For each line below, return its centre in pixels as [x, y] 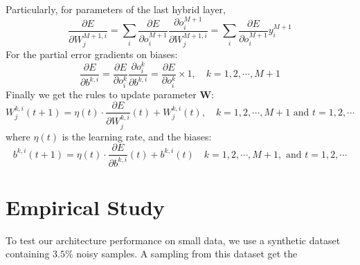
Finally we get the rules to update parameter [101, 94]
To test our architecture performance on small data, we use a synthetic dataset [173, 240]
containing [28, 254]
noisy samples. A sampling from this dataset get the [187, 254]
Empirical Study [85, 207]
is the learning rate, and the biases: [137, 136]
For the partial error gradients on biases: [92, 54]
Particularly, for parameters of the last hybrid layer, [116, 9]
